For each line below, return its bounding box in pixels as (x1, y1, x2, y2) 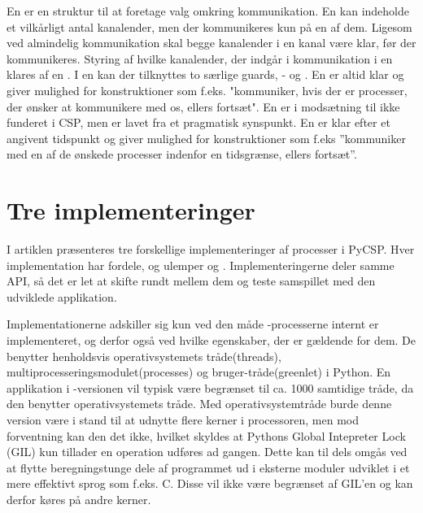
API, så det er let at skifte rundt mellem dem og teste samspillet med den (7, 272, 376, 289)
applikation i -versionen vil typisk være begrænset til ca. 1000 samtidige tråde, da (7, 379, 414, 396)
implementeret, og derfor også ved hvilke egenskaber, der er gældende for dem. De (7, 332, 416, 349)
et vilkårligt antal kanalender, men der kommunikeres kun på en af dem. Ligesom (7, 18, 412, 35)
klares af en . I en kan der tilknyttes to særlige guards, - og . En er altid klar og (7, 66, 404, 83)
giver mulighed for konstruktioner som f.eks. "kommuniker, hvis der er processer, (7, 81, 408, 98)
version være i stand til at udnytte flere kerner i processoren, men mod (7, 411, 360, 428)
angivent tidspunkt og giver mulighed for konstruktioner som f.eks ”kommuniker (7, 129, 406, 146)
